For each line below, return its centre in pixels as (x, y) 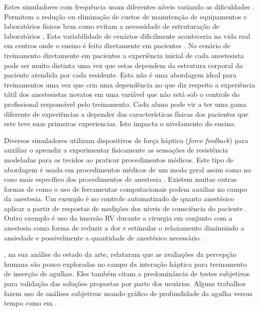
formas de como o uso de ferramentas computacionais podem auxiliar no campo (126, 189)
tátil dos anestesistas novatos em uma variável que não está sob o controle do (122, 94)
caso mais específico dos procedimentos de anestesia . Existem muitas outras (121, 179)
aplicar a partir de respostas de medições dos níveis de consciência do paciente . (126, 208)
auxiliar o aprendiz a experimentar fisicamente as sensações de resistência (116, 150)
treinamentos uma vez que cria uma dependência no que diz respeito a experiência (129, 84)
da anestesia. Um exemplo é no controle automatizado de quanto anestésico (119, 198)
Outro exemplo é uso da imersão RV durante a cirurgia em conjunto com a (118, 218)
